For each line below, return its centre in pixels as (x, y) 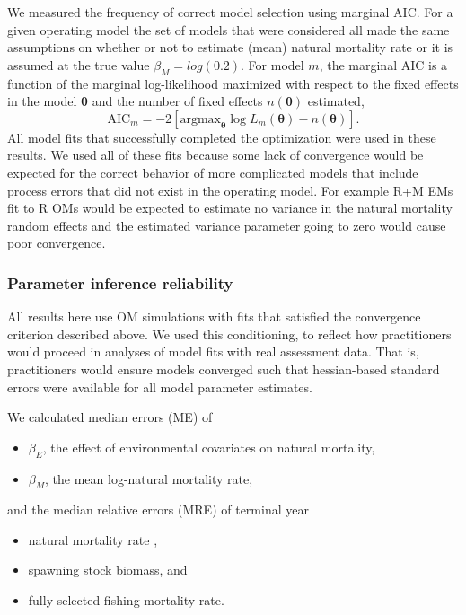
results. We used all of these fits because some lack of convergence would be (215, 155)
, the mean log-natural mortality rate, (149, 478)
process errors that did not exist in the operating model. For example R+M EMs (230, 190)
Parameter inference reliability (120, 282)
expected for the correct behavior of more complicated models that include (213, 172)
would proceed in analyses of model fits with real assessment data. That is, (213, 351)
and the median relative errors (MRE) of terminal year (158, 510)
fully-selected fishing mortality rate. (126, 600)
